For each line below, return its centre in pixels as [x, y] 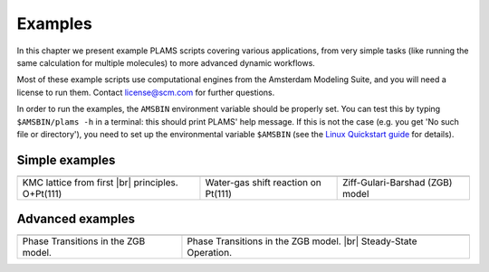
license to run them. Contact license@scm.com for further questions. [146, 92]
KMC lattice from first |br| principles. [100, 183]
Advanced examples [76, 219]
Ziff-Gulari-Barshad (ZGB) [398, 183]
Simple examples [66, 159]
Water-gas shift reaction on [263, 183]
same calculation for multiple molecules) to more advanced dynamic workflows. [166, 62]
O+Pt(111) [42, 193]
